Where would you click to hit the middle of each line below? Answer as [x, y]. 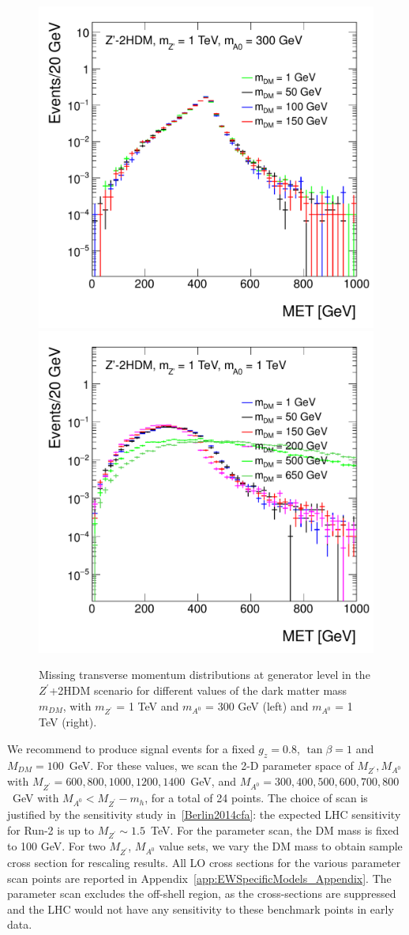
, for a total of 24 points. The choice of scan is [256, 798]
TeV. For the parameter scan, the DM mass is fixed [275, 829]
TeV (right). [68, 722]
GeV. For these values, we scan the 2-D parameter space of [211, 765]
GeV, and [213, 781]
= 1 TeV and [148, 705]
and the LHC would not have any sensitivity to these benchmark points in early [201, 909]
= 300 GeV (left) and [257, 705]
